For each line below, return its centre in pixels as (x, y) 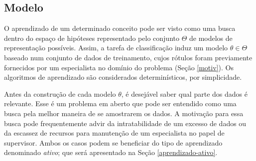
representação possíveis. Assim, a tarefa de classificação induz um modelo (116, 48)
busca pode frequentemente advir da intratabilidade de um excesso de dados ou (125, 123)
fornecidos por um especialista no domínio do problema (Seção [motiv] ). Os (119, 67)
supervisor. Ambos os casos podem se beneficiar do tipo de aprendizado (113, 142)
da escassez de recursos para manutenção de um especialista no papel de (114, 133)
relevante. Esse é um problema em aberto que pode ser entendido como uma (120, 103)
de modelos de (211, 38)
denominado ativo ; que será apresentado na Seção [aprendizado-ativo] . (111, 152)
